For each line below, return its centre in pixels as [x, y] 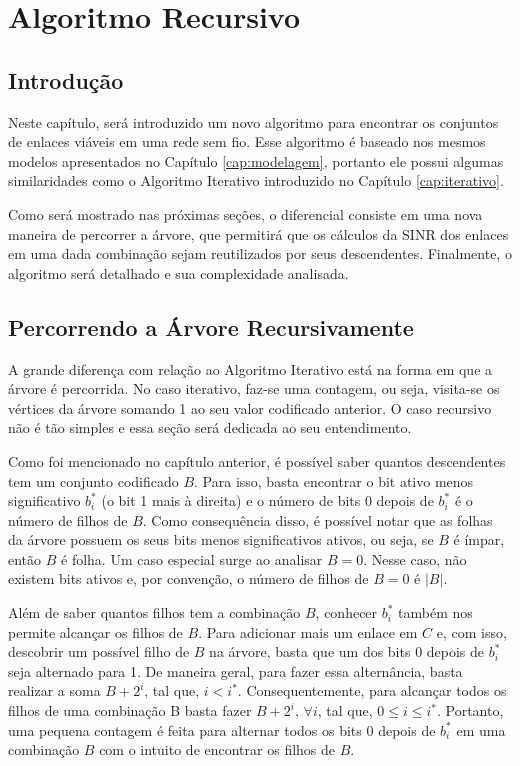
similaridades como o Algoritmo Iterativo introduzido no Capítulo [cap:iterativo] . [256, 180]
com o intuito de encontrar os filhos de [217, 749]
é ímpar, [479, 539]
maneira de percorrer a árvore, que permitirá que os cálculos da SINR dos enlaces [258, 233]
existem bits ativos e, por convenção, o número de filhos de [188, 578]
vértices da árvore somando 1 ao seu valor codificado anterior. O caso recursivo [250, 407]
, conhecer [346, 612]
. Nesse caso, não [415, 558]
